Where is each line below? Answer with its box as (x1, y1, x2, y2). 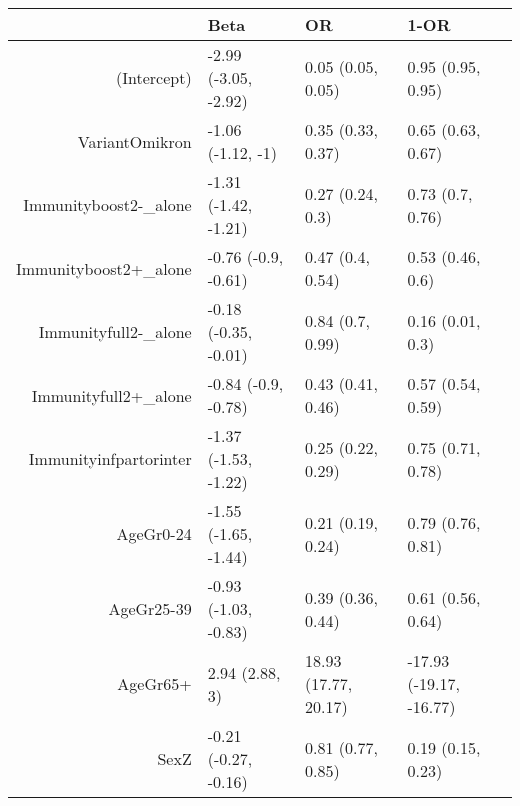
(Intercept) (116, 66, 192, 89)
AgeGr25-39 (108, 597, 192, 620)
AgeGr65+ (117, 672, 192, 695)
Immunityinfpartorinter (28, 447, 192, 470)
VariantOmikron (77, 129, 192, 153)
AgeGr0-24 (116, 522, 192, 545)
